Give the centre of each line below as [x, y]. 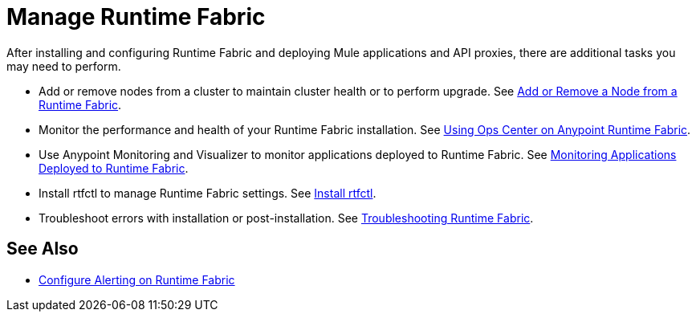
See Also [43, 249]
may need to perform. [64, 66]
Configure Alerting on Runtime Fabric [137, 279]
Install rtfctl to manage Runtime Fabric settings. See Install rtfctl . [208, 193]
